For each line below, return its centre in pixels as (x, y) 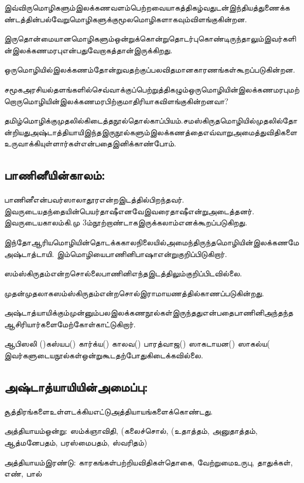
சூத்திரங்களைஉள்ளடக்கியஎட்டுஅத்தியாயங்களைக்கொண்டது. (109, 411)
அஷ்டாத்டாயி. (29, 253)
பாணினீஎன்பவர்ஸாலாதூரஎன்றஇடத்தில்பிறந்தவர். (94, 199)
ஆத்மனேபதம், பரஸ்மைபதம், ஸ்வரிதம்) (76, 442)
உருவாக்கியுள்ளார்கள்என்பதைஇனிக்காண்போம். (90, 143)
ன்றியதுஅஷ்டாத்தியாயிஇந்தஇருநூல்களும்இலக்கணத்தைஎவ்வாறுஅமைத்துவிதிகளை (151, 131)
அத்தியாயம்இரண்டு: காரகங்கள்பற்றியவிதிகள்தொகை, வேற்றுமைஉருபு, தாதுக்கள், (148, 462)
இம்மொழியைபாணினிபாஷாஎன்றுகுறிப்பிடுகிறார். (142, 253)
